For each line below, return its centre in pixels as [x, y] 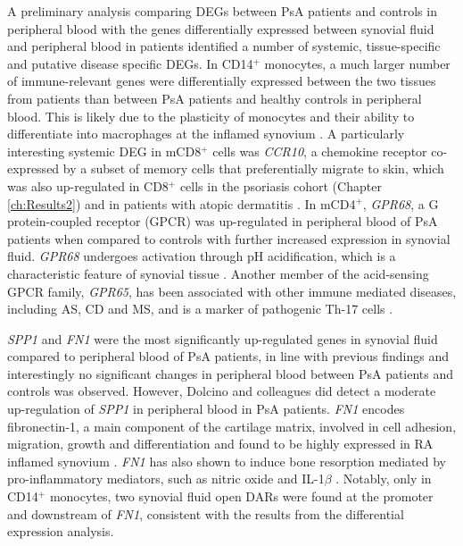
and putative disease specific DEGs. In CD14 [130, 63]
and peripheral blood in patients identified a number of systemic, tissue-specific [224, 46]
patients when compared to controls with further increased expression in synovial [229, 238]
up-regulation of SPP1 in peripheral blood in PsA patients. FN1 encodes [206, 409]
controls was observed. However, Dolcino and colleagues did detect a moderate [222, 391]
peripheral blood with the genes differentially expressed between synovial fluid [221, 28]
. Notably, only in [384, 479]
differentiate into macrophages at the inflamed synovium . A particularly [206, 134]
